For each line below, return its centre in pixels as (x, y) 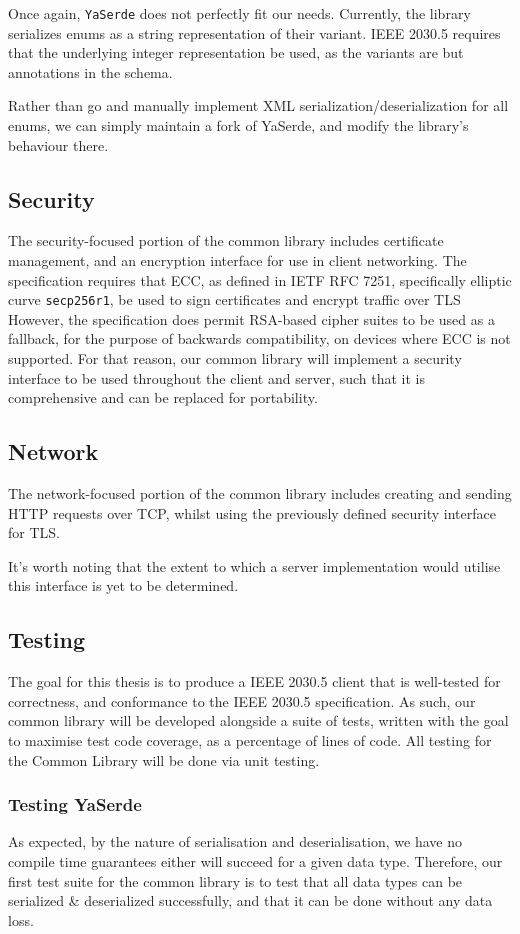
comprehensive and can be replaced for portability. (163, 397)
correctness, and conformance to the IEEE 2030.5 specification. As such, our (242, 700)
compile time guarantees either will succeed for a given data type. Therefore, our (255, 860)
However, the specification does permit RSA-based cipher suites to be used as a (251, 318)
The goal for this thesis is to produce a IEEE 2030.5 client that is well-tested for (254, 681)
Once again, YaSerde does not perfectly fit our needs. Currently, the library (239, 13)
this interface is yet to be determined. (123, 585)
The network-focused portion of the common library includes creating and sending (260, 493)
